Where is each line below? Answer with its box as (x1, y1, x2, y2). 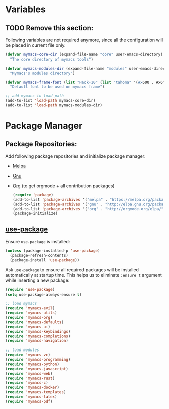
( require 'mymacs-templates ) (5, 390, 66, 395)
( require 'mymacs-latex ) (5, 394, 57, 399)
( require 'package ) (12, 192, 54, 197)
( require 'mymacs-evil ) (5, 306, 55, 311)
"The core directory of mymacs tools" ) (10, 56, 94, 62)
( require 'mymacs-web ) (5, 371, 53, 376)
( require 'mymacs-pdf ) (5, 399, 53, 404)
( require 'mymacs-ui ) (5, 324, 51, 329)
